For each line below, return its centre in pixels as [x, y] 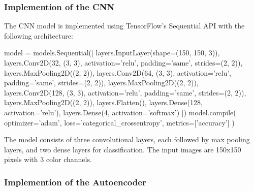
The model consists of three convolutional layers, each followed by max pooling [127, 139]
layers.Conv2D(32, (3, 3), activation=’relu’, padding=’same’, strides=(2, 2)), [123, 62]
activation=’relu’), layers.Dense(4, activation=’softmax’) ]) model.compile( [120, 112]
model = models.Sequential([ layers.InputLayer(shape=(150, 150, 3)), [112, 53]
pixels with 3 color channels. [48, 159]
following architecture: [39, 35]
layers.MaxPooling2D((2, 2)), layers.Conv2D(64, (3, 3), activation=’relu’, [118, 72]
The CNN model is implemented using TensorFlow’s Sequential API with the [124, 26]
